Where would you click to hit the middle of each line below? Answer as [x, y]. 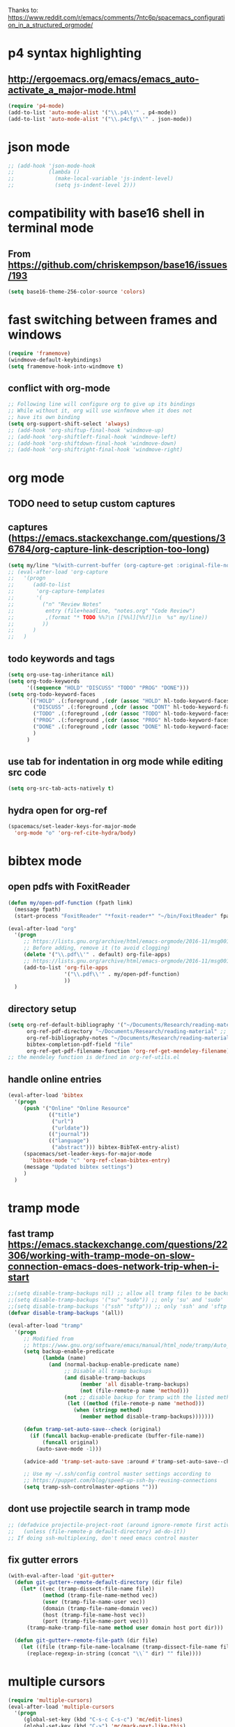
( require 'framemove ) [39, 353]
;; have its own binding [44, 418]
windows [35, 335]
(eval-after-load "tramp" [45, 1326]
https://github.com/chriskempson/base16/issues [117, 265]
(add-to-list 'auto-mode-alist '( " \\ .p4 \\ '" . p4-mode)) [92, 112]
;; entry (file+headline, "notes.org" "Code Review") [102, 611]
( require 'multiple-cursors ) [50, 1700]
